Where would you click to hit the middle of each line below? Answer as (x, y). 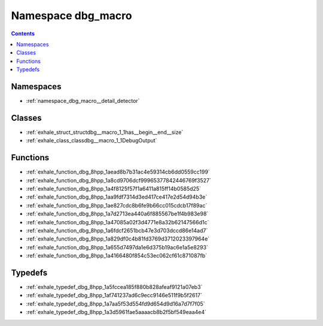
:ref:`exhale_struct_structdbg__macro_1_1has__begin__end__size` (105, 132)
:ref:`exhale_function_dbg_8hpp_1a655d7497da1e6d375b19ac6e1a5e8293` (117, 247)
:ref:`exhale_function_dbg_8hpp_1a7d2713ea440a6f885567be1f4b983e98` (117, 214)
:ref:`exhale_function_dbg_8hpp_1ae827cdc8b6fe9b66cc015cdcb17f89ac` (117, 205)
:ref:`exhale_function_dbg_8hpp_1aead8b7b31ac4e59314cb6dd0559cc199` (118, 172)
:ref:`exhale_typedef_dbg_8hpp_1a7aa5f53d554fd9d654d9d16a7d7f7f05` (116, 304)
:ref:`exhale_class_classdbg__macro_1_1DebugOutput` (92, 141)
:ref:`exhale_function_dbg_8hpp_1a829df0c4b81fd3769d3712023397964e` (118, 239)
